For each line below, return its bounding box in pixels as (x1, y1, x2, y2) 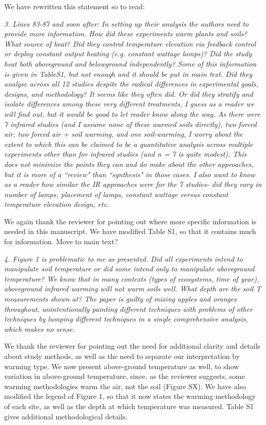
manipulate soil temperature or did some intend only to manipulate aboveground (4, 263, 255, 274)
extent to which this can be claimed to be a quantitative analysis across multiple (4, 138, 253, 149)
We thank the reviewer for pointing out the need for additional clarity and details (4, 341, 261, 351)
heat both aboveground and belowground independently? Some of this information (4, 58, 257, 69)
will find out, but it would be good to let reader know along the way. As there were (4, 108, 260, 119)
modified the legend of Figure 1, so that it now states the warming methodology (4, 391, 256, 401)
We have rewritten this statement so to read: (4, 1, 145, 11)
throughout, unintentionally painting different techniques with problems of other (4, 303, 253, 314)
